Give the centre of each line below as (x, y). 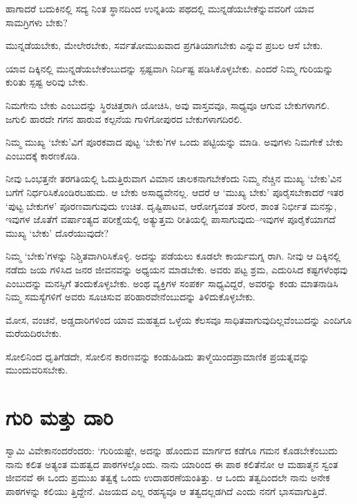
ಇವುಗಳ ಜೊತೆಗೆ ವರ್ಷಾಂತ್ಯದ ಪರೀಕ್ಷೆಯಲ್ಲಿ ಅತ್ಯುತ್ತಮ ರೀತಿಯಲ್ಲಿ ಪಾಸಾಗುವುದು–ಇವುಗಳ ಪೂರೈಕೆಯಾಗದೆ (171, 219)
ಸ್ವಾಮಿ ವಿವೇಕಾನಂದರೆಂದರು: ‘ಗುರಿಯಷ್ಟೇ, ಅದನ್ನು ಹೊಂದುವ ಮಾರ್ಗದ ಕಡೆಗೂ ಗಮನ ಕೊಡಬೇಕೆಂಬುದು (172, 450)
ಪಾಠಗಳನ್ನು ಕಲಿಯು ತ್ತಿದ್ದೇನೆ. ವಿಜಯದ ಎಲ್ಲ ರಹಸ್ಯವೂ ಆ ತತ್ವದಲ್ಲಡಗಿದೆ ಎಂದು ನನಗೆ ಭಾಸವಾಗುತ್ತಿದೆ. (166, 491)
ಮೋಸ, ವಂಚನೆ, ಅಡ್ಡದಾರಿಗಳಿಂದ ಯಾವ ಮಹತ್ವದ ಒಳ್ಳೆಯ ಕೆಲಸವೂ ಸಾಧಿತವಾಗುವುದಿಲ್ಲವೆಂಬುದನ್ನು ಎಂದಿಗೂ (179, 319)
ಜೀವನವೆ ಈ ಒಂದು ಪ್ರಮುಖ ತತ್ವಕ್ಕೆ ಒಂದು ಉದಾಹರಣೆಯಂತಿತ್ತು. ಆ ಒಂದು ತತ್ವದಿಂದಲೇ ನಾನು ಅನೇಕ (168, 477)
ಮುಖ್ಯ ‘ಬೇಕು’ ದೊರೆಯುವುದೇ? (57, 232)
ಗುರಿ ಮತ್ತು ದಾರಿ (59, 417)
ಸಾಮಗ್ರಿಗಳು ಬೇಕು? (37, 22)
